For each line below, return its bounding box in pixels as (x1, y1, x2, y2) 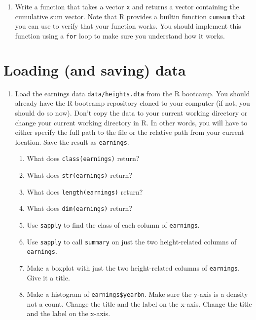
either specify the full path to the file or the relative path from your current (15, 127, 244, 137)
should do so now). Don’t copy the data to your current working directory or (15, 107, 248, 118)
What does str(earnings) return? (27, 170, 133, 180)
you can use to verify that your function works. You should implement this (15, 21, 241, 31)
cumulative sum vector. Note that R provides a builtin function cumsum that (15, 11, 245, 21)
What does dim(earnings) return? (27, 203, 133, 213)
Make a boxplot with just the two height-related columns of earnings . (27, 262, 240, 273)
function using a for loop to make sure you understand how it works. (15, 30, 225, 40)
